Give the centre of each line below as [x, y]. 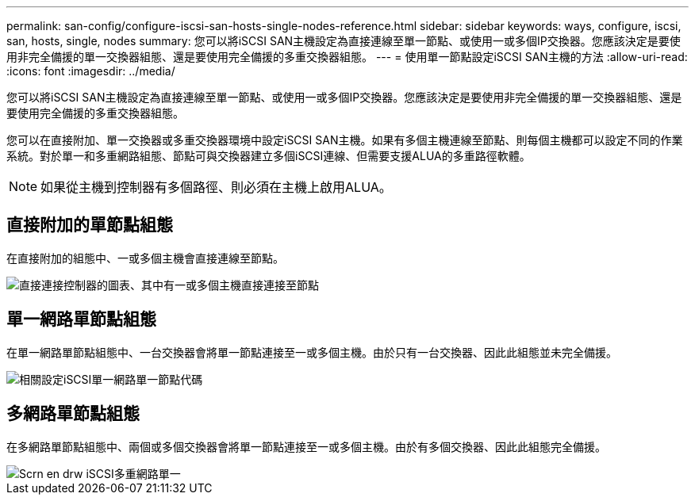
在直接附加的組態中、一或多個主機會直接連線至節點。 [145, 258]
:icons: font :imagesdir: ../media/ [91, 71]
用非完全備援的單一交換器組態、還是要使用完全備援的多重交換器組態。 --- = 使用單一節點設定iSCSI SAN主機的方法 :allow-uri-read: [347, 57]
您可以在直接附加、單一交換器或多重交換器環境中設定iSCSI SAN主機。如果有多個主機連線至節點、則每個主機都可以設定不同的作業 [345, 140]
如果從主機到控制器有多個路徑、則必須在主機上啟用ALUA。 [216, 187]
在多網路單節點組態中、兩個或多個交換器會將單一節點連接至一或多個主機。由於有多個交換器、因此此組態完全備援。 [306, 446]
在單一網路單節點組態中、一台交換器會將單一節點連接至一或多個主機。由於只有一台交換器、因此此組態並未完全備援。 [312, 352]
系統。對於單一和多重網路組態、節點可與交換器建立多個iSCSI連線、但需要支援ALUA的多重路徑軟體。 [269, 156]
